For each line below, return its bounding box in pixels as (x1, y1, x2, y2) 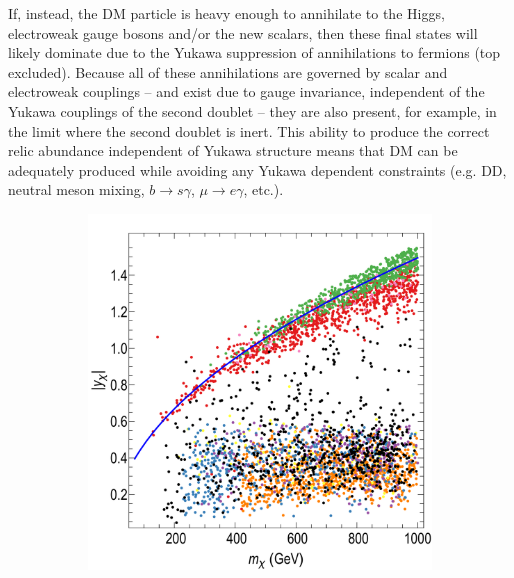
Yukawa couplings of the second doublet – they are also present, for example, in (8, 100, 497, 121)
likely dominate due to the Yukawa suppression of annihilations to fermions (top (8, 42, 501, 63)
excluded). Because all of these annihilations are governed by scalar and (8, 61, 448, 82)
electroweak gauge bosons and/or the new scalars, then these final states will (8, 22, 478, 43)
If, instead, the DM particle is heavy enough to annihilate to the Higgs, (8, 3, 445, 23)
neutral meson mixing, (8, 179, 145, 200)
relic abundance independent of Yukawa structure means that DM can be (8, 140, 458, 161)
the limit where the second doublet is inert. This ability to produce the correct (8, 120, 490, 141)
